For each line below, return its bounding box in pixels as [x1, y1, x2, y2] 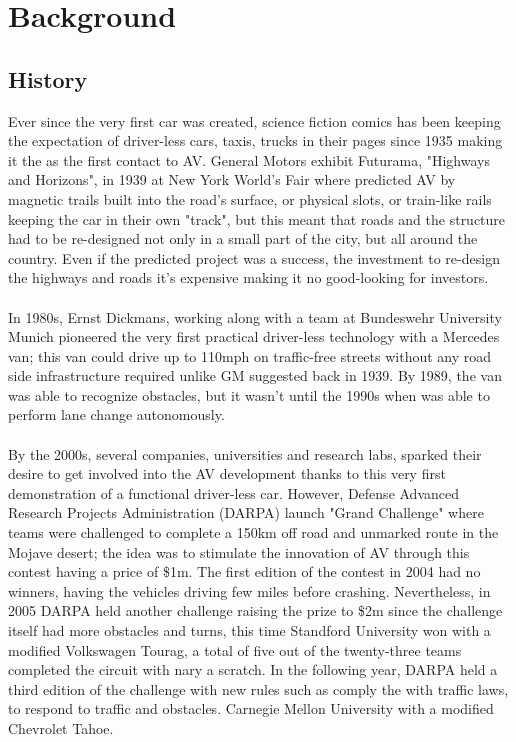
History [8, 63, 88, 94]
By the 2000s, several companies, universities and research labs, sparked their [8, 443, 482, 464]
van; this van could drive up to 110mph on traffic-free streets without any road [8, 345, 492, 366]
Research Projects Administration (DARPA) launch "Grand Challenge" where [8, 502, 484, 523]
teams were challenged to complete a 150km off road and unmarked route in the [8, 522, 499, 543]
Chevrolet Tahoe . [8, 717, 114, 738]
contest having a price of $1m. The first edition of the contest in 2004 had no [8, 561, 481, 582]
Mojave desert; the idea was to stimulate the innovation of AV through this [8, 541, 470, 562]
